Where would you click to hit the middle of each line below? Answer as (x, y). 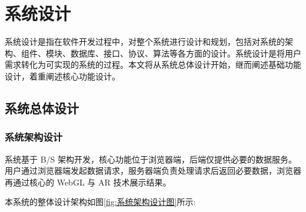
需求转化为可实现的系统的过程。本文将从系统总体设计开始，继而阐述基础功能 (153, 64)
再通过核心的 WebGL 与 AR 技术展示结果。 (88, 182)
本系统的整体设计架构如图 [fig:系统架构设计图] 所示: (100, 202)
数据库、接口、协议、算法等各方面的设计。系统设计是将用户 (186, 53)
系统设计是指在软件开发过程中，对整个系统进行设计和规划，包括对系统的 (145, 42)
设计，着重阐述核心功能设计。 (62, 76)
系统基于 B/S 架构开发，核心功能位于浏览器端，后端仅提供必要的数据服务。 (151, 159)
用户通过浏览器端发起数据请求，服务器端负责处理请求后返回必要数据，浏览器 (153, 170)
